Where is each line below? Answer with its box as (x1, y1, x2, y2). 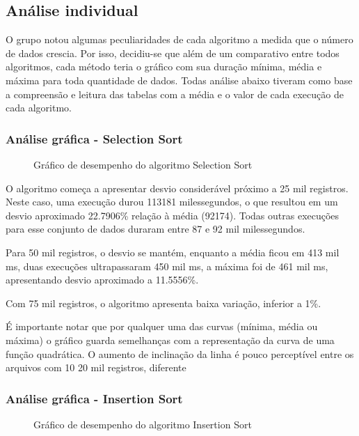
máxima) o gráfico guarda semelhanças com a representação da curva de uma (6, 332, 335, 347)
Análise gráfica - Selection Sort (6, 130, 183, 147)
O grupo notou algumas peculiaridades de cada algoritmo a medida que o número (6, 32, 353, 47)
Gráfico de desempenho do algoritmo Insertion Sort (33, 416, 252, 431)
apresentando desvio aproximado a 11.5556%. (6, 272, 199, 287)
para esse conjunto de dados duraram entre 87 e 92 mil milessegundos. (6, 221, 305, 236)
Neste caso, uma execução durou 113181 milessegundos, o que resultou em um (6, 194, 338, 209)
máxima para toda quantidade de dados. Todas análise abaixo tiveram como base (6, 72, 353, 87)
